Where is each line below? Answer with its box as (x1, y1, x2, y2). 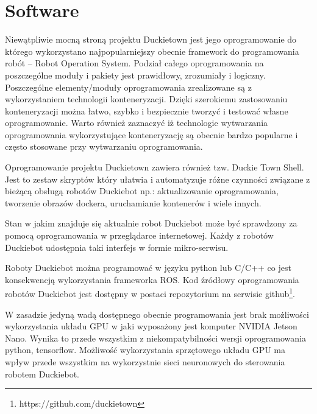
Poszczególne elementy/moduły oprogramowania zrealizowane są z (5, 80, 252, 93)
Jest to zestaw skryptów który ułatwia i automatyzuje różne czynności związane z (5, 172, 310, 185)
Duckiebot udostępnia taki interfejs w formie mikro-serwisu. (5, 240, 229, 253)
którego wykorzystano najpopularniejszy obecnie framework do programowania (5, 44, 299, 57)
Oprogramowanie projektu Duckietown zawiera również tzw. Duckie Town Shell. (5, 161, 304, 174)
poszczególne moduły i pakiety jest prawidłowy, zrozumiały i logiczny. (5, 68, 266, 81)
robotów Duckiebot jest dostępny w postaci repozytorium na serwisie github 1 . (5, 286, 295, 300)
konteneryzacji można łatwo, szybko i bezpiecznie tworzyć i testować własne (5, 104, 288, 117)
